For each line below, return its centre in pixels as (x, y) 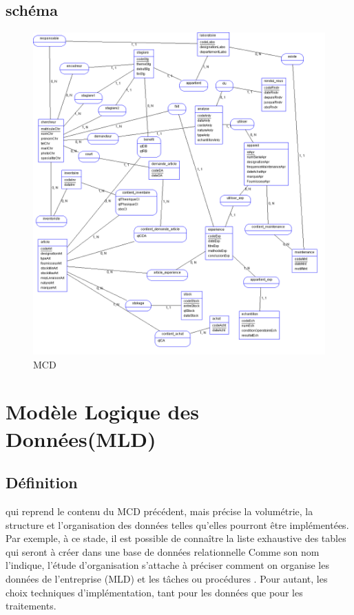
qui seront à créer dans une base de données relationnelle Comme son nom (163, 551)
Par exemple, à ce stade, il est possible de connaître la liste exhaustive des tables (176, 538)
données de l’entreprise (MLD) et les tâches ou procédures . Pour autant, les (167, 578)
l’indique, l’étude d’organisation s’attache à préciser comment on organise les (167, 565)
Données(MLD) (81, 438)
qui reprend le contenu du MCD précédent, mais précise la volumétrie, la (159, 511)
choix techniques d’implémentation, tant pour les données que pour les (154, 592)
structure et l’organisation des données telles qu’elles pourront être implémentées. (177, 524)
